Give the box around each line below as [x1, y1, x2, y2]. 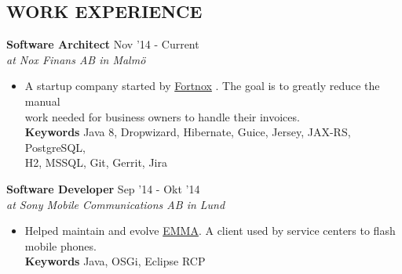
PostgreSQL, [24, 139, 86, 155]
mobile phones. [24, 237, 97, 254]
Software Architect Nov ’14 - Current [6, 36, 199, 52]
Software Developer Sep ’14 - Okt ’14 [6, 180, 200, 196]
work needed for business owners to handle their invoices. [24, 108, 300, 124]
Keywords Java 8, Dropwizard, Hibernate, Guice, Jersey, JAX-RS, [24, 124, 351, 140]
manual [24, 92, 60, 109]
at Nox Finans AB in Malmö [6, 51, 146, 67]
